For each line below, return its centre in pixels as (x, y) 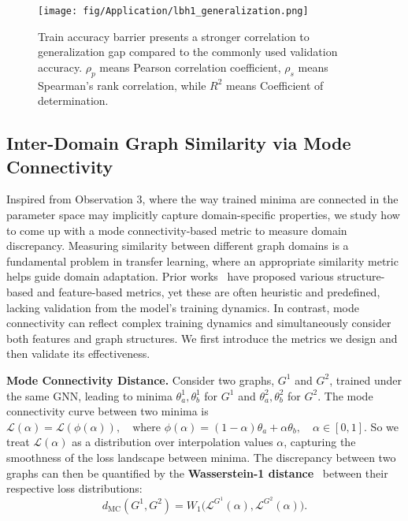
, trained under (366, 380)
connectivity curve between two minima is (108, 411)
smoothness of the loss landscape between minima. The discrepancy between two (201, 457)
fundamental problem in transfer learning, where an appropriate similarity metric (202, 260)
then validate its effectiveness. (78, 354)
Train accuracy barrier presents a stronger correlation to (174, 36)
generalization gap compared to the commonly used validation (188, 52)
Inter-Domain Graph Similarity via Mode (179, 143)
